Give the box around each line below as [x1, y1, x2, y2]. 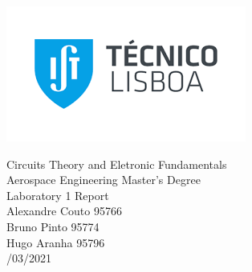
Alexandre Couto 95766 [6, 202, 122, 219]
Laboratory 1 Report [6, 186, 109, 203]
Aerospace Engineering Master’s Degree [6, 171, 201, 188]
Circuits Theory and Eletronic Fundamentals [6, 155, 227, 172]
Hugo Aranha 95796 [6, 234, 105, 250]
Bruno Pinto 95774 [6, 218, 100, 234]
